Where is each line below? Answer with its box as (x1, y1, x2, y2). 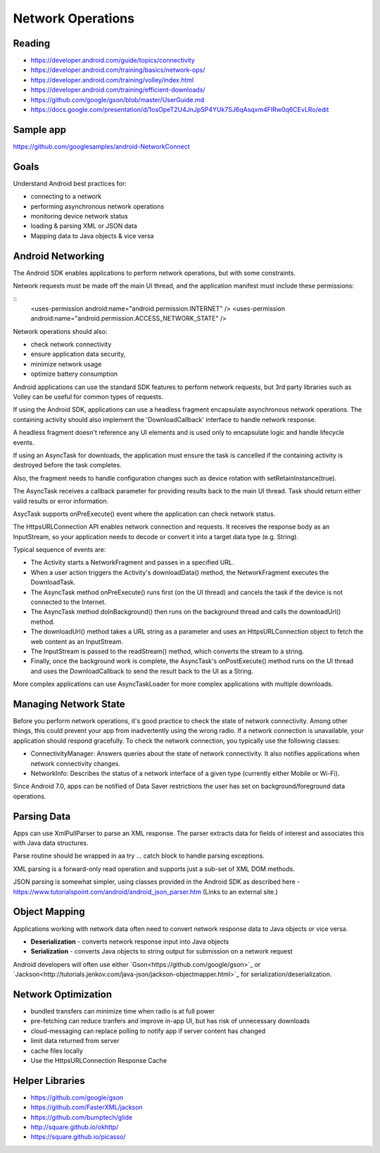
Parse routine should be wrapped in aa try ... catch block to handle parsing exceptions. (13, 851, 265, 860)
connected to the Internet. (30, 598, 107, 606)
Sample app (13, 123, 67, 135)
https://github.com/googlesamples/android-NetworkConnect (13, 142, 190, 151)
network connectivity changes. (30, 759, 121, 767)
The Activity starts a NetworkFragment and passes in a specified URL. (30, 558, 234, 567)
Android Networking (13, 250, 105, 262)
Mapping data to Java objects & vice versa (30, 231, 154, 240)
